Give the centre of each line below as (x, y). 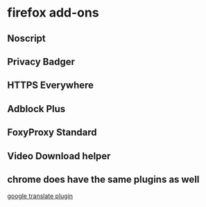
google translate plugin (40, 196)
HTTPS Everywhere (51, 85)
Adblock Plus (36, 109)
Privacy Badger (41, 61)
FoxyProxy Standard (52, 133)
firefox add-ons (53, 13)
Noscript (27, 38)
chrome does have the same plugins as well (103, 179)
